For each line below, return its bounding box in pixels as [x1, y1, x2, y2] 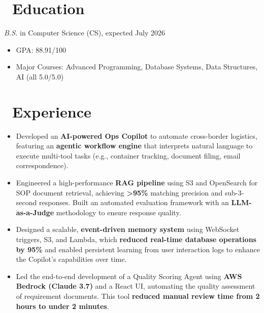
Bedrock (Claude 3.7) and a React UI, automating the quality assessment [16, 281, 255, 291]
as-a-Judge [16, 207, 54, 217]
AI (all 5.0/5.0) [16, 71, 64, 82]
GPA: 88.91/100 [16, 44, 67, 55]
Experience [12, 101, 91, 122]
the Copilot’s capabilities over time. [16, 254, 127, 264]
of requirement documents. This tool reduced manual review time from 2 [16, 290, 260, 301]
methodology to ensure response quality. [56, 207, 181, 217]
